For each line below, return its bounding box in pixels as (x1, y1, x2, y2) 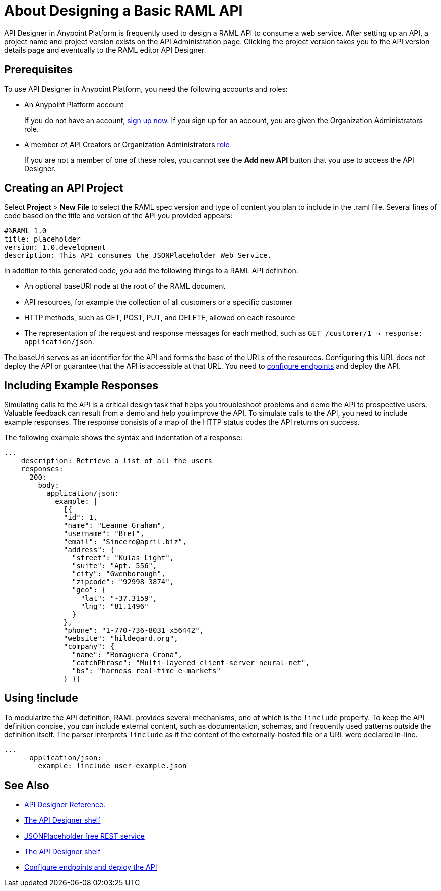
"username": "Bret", (64, 529, 145, 538)
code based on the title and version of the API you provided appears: (4, 211, 233, 220)
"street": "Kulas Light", (72, 554, 174, 562)
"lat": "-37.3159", (80, 594, 157, 603)
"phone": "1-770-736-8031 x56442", (64, 626, 204, 635)
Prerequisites (4, 63, 73, 76)
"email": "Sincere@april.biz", (64, 538, 187, 546)
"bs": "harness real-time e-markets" (72, 667, 221, 675)
